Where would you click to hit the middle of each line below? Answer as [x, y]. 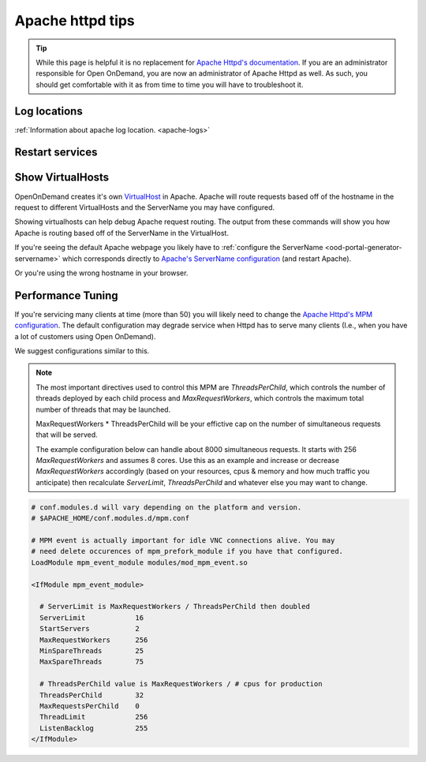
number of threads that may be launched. [103, 409]
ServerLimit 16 [92, 618]
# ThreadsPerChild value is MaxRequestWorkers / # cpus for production [181, 684]
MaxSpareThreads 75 [92, 662]
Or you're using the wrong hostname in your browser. [101, 273]
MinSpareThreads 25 [92, 650]
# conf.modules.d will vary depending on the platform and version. [166, 507]
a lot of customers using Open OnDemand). [85, 336]
